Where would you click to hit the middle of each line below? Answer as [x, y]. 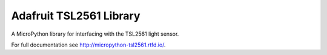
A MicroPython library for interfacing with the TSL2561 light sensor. [95, 34]
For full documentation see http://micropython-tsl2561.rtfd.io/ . [88, 45]
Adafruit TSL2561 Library [76, 16]
